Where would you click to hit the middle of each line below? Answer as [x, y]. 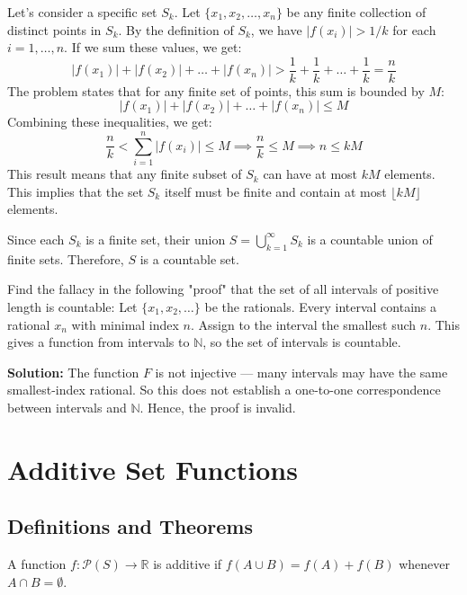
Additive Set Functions [153, 469]
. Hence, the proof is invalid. [218, 407]
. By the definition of [176, 29]
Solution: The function [73, 372]
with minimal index [125, 324]
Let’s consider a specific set [82, 12]
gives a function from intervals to [99, 342]
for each [414, 29]
